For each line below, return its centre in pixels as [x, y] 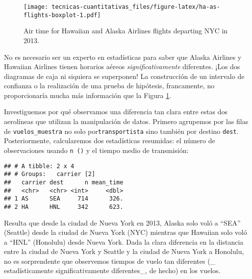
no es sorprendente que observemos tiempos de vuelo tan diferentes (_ [110, 261]
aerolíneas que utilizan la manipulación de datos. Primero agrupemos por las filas [126, 121]
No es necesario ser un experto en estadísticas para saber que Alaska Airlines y [123, 57]
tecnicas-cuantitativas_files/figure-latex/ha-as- [136, 7]
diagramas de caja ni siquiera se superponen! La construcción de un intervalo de [124, 76]
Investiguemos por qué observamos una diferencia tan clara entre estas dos [116, 112]
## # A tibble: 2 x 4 [39, 166]
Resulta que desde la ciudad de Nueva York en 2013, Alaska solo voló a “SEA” [122, 222]
